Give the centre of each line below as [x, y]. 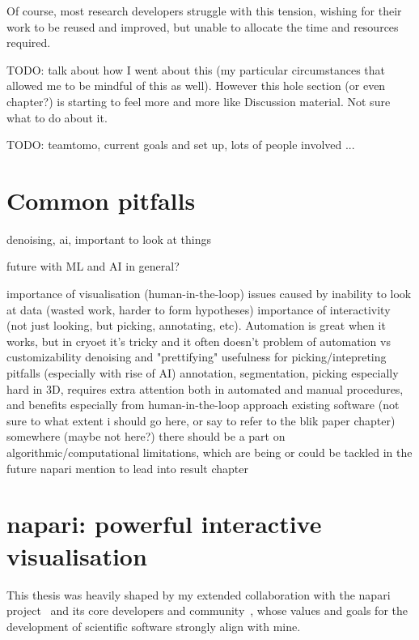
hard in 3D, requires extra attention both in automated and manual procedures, [205, 388]
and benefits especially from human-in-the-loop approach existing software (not [203, 405]
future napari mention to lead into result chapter [127, 468]
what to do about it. [57, 117]
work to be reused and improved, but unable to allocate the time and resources [203, 26]
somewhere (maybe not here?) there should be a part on [146, 436]
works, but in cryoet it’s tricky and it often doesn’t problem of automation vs [199, 341]
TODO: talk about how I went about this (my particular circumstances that [196, 69]
